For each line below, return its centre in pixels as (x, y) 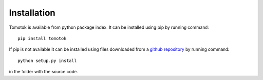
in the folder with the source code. (44, 72)
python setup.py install (47, 60)
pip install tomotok (42, 38)
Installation (32, 13)
